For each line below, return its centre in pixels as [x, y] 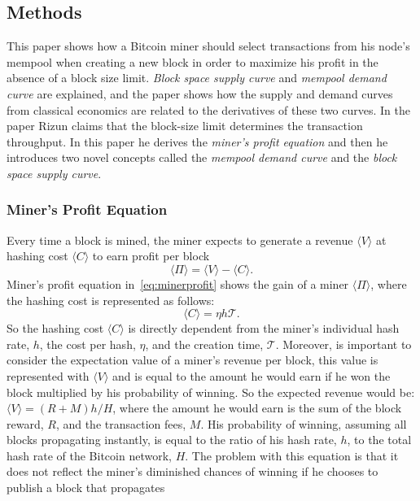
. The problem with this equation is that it [292, 455]
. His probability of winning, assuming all [304, 423]
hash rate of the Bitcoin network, [89, 455]
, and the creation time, [204, 344]
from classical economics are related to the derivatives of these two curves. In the [209, 109]
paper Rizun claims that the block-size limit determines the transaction [185, 126]
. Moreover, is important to [343, 344]
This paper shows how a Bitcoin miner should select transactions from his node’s [208, 46]
